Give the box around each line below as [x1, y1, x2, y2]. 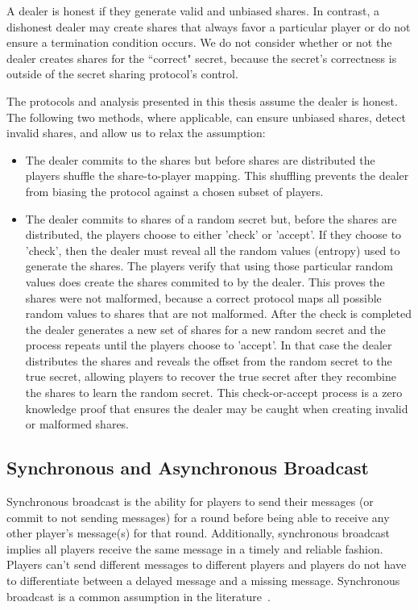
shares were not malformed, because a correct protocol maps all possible [25, 289, 382, 306]
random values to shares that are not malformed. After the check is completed [25, 305, 412, 322]
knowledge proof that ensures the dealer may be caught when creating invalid [25, 399, 408, 416]
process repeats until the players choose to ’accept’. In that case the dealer [25, 336, 392, 353]
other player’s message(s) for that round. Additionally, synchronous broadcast [6, 524, 391, 541]
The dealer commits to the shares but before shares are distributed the [25, 151, 375, 168]
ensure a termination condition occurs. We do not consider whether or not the [6, 34, 392, 51]
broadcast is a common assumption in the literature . [6, 587, 271, 604]
